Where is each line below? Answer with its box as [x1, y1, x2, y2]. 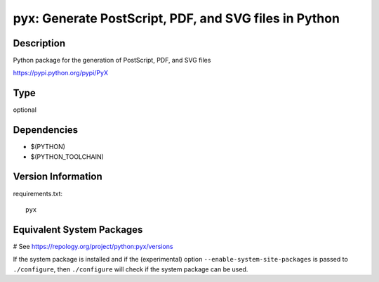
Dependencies [13, 124, 79, 136]
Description [13, 37, 66, 49]
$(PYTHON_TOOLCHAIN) [30, 152, 105, 161]
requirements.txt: [13, 189, 63, 198]
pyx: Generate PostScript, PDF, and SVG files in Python [13, 11, 340, 26]
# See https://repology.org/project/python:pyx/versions [13, 242, 173, 250]
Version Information [13, 171, 102, 183]
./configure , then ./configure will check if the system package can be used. [13, 264, 248, 274]
